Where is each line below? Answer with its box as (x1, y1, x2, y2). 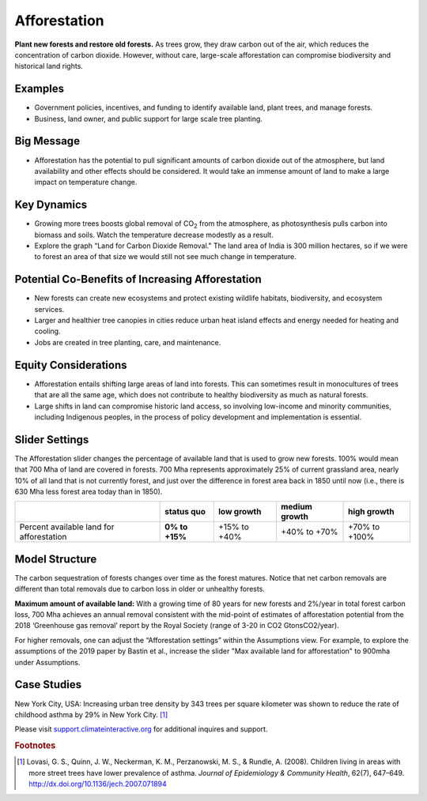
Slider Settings (14, 433, 89, 446)
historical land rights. (14, 62, 83, 71)
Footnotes (14, 740, 56, 751)
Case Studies (14, 678, 82, 691)
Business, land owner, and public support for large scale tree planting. (34, 114, 263, 123)
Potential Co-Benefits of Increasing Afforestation (14, 273, 262, 286)
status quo (164, 506, 206, 517)
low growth (218, 506, 262, 517)
